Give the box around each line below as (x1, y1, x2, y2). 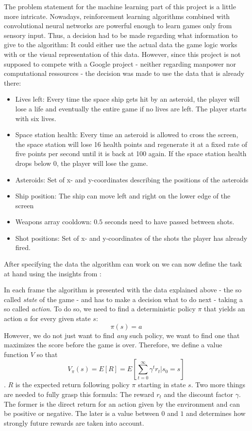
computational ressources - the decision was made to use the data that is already (4, 68, 245, 78)
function (4, 349, 29, 359)
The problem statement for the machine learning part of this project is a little (4, 1, 236, 11)
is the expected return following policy (15, 379, 130, 390)
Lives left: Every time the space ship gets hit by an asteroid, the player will (15, 94, 240, 104)
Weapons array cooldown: (15, 216, 92, 227)
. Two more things (191, 379, 246, 390)
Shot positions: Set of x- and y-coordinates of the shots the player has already (15, 233, 248, 243)
